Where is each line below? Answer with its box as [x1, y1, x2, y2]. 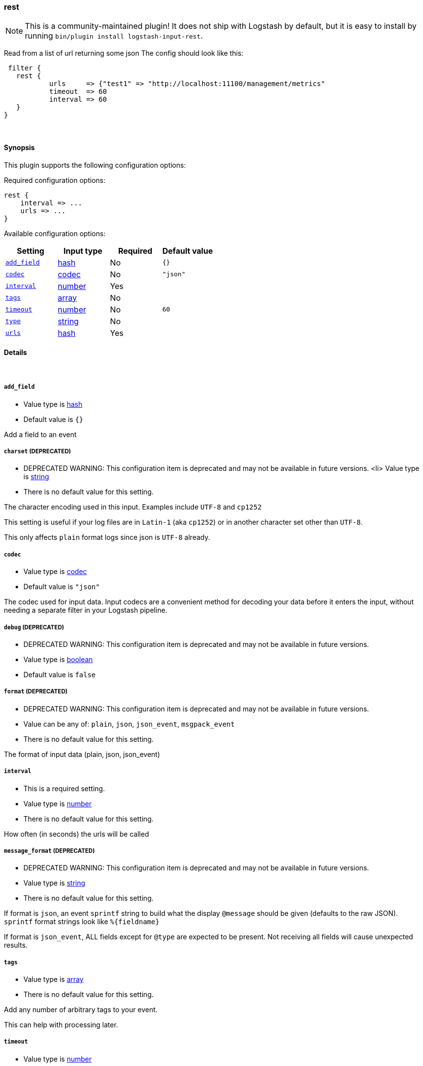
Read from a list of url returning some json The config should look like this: [4, 49, 244, 58]
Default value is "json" [23, 582, 100, 591]
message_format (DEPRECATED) [4, 847, 95, 854]
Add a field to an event [4, 430, 77, 439]
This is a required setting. [23, 784, 105, 793]
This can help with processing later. [4, 1021, 118, 1029]
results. [4, 941, 28, 950]
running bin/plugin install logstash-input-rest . [25, 31, 203, 41]
